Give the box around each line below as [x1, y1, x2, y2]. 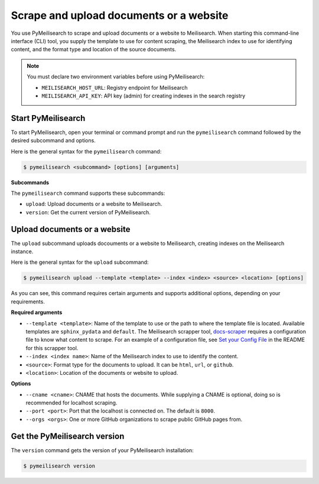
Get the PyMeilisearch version [11, 431, 125, 441]
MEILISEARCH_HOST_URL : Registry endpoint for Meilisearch [41, 84, 188, 91]
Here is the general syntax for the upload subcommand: [11, 259, 149, 266]
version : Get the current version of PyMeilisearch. [25, 208, 151, 215]
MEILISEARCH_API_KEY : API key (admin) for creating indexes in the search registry [41, 92, 246, 99]
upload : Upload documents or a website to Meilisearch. [25, 201, 162, 208]
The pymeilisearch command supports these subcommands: [11, 189, 165, 197]
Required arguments [11, 309, 63, 316]
